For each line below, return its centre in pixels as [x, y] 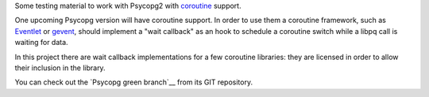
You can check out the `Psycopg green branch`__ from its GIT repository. [134, 82]
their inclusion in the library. [60, 68]
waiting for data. [41, 43]
